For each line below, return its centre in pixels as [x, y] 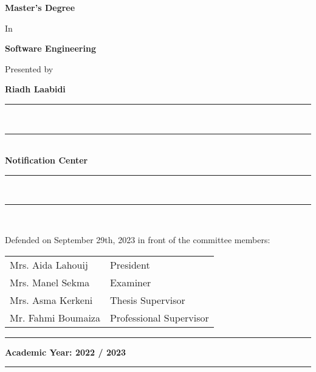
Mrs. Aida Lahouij [49, 264]
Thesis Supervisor [147, 300]
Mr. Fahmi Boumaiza [55, 317]
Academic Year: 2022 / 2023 [66, 352]
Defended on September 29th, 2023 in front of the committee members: [138, 239]
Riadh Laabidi [35, 89]
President [130, 264]
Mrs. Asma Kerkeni [51, 300]
